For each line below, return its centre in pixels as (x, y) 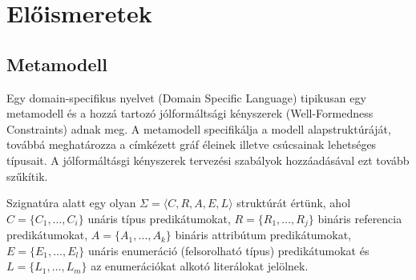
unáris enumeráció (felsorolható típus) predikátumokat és (228, 250)
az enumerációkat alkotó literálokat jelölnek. (200, 266)
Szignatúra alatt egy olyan (71, 203)
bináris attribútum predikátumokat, (263, 235)
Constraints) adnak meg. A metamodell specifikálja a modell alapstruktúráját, (199, 128)
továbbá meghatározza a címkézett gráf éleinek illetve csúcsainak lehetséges (192, 144)
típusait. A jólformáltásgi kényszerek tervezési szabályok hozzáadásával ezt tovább (208, 160)
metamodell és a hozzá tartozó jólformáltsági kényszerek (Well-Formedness (190, 113)
